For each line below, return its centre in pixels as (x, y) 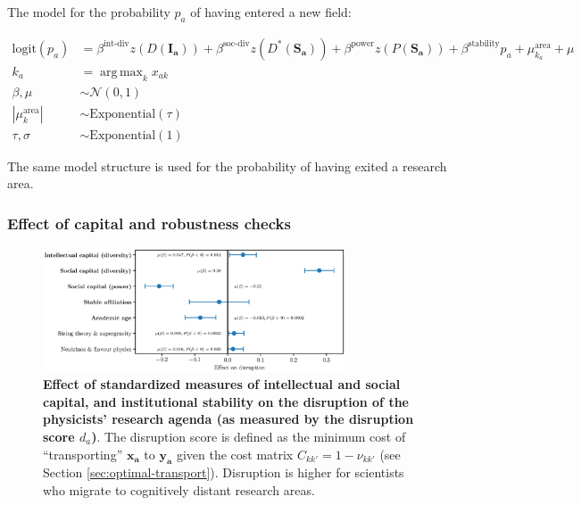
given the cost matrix (235, 454)
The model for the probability (89, 12)
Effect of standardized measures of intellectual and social (222, 384)
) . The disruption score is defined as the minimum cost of (249, 436)
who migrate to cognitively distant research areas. (179, 489)
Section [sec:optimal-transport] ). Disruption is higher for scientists (224, 472)
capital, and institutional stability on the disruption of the (226, 401)
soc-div (236, 44)
